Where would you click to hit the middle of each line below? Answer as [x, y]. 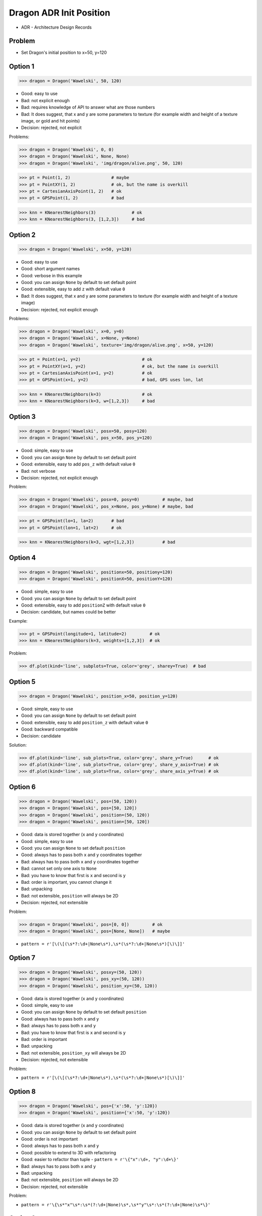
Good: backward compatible [49, 729]
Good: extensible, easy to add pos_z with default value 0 [78, 464]
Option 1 [22, 66]
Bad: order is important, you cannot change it [66, 882]
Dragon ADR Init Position [60, 13]
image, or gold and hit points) [50, 121]
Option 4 [22, 558]
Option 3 [22, 417]
